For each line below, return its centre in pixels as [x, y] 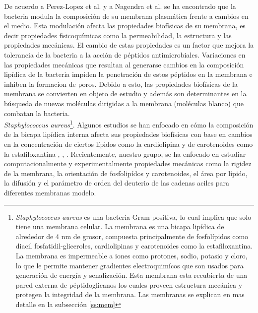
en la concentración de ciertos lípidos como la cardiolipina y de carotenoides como [129, 144]
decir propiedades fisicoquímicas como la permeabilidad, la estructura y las [118, 35]
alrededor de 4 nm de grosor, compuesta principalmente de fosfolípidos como [132, 236]
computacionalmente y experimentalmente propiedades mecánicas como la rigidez [128, 163]
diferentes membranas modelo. [50, 192]
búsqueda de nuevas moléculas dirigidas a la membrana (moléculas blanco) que [124, 103]
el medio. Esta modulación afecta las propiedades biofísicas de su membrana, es [125, 26]
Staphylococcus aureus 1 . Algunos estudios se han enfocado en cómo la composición [129, 124]
